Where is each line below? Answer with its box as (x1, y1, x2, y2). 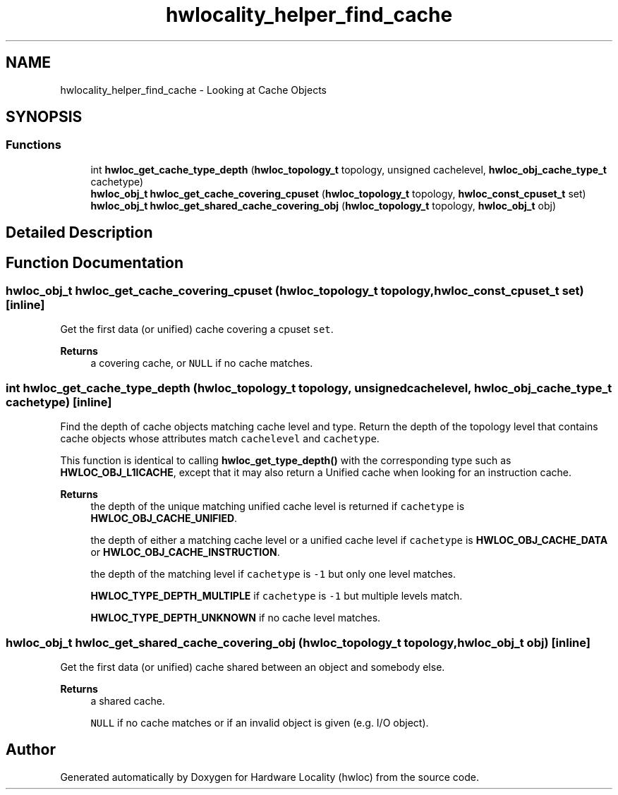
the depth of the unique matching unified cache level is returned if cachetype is (90, 500, 465, 513)
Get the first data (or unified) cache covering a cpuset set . (60, 323, 334, 336)
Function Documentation (6, 253, 183, 272)
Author (6, 741, 56, 759)
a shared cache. (90, 694, 165, 707)
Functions (6, 138, 61, 152)
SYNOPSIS (6, 108, 83, 126)
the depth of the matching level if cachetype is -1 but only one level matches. (90, 568, 456, 581)
